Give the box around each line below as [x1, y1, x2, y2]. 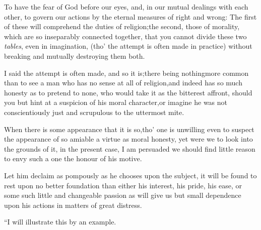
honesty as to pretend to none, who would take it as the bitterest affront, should [4, 87, 252, 97]
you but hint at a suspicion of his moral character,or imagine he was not [4, 97, 228, 107]
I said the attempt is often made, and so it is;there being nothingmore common [4, 67, 249, 78]
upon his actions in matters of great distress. [4, 199, 142, 210]
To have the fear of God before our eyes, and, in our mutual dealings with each [4, 2, 248, 12]
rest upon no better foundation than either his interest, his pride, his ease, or [4, 180, 242, 190]
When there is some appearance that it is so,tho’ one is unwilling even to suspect [4, 124, 254, 134]
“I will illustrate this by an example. [4, 216, 116, 227]
